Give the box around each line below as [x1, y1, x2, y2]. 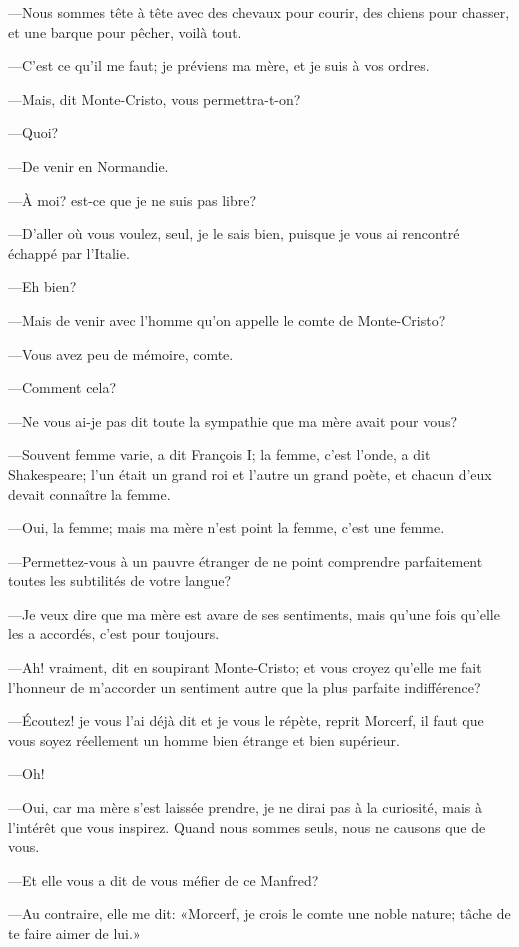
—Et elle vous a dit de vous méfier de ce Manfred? [8, 869, 319, 890]
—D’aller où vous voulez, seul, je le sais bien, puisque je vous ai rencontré [8, 223, 460, 244]
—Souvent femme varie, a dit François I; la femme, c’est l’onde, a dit [8, 444, 431, 465]
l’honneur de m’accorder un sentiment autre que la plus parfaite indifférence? [8, 676, 481, 697]
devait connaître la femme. [8, 483, 171, 504]
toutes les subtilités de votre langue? [8, 570, 232, 591]
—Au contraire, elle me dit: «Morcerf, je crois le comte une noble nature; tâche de [8, 903, 511, 924]
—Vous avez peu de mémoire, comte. [8, 343, 234, 364]
